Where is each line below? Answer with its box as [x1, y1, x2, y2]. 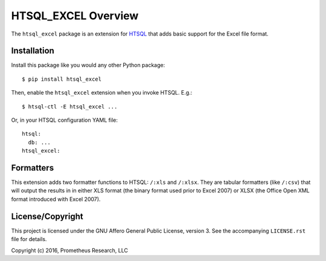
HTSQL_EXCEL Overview [11, 9, 139, 22]
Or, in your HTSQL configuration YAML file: [11, 116, 118, 124]
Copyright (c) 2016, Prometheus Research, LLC [11, 247, 128, 254]
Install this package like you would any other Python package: [11, 61, 165, 69]
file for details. [11, 236, 47, 243]
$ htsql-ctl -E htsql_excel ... [22, 103, 118, 110]
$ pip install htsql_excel [22, 75, 102, 83]
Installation [11, 46, 54, 56]
